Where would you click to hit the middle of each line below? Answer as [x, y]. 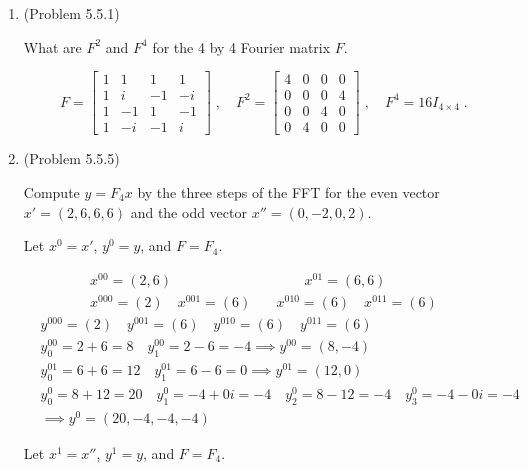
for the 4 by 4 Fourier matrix [241, 46]
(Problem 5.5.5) [71, 158]
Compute [51, 191]
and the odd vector [188, 211]
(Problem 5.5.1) [71, 13]
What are [52, 46]
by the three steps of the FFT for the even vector [288, 191]
